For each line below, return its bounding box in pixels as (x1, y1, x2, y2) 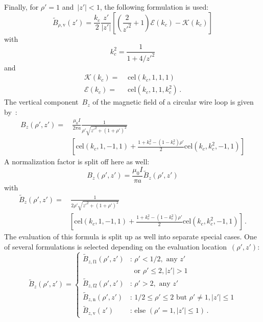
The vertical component (4, 96, 79, 107)
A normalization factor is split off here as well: (4, 156, 150, 167)
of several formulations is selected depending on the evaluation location (4, 241, 227, 252)
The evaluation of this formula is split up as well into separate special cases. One (4, 231, 257, 242)
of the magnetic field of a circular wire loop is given (92, 96, 254, 107)
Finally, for (4, 2, 39, 12)
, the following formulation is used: (100, 2, 209, 12)
